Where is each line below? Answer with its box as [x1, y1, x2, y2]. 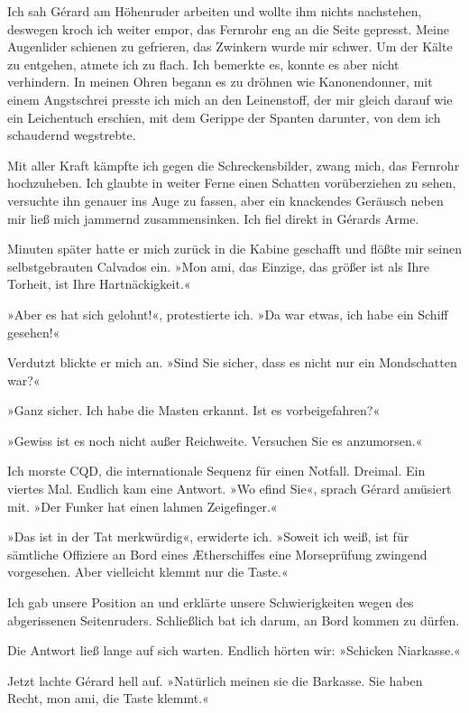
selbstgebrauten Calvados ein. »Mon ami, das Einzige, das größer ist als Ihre [7, 256, 429, 275]
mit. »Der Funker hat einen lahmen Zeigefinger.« [7, 496, 278, 515]
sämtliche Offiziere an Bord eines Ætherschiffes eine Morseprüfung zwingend [7, 544, 428, 563]
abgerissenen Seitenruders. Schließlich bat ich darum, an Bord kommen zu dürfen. [7, 610, 460, 629]
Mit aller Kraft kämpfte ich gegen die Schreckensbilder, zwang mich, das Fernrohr [7, 155, 460, 174]
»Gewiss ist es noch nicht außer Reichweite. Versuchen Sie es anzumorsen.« [7, 431, 423, 449]
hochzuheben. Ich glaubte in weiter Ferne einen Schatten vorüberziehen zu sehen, [7, 173, 456, 192]
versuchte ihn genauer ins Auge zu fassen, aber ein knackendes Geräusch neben [7, 190, 444, 209]
